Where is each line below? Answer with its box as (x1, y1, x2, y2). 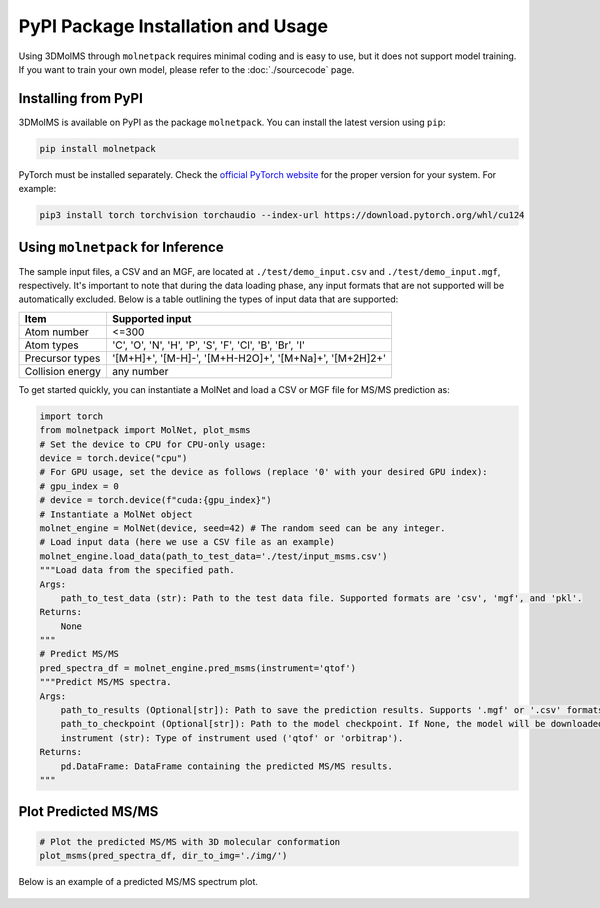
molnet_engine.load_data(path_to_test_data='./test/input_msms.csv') (39, 550, 388, 562)
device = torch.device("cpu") (39, 453, 188, 464)
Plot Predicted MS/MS (18, 803, 159, 820)
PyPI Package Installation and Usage (18, 15, 329, 37)
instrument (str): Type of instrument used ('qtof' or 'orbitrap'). (60, 732, 404, 744)
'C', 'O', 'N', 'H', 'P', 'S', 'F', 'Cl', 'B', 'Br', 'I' (111, 338, 305, 352)
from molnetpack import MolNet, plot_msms (39, 425, 251, 436)
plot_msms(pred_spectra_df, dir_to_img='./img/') (39, 850, 288, 861)
